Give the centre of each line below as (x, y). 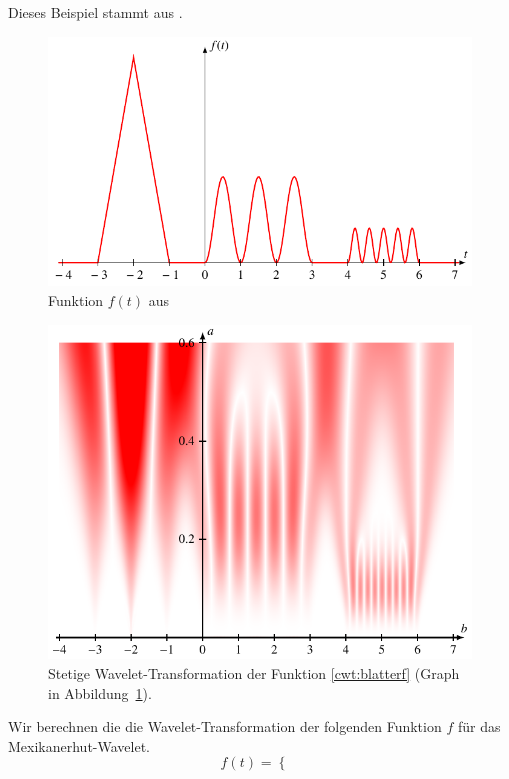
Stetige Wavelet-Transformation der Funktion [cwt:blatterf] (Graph (254, 673)
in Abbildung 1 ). (100, 692)
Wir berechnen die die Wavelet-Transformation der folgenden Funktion (225, 726)
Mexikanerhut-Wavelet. (79, 745)
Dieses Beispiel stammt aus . (95, 12)
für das (479, 726)
